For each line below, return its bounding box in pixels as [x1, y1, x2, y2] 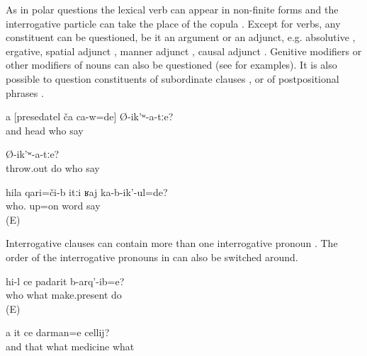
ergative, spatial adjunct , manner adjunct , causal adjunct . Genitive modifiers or [6, 43, 362, 58]
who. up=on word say [6, 198, 101, 213]
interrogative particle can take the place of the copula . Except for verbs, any [6, 16, 341, 30]
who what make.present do [6, 287, 122, 302]
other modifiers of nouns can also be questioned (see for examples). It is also [6, 57, 337, 72]
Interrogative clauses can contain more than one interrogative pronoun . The [6, 236, 338, 251]
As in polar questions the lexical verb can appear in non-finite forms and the [6, 2, 339, 16]
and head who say [6, 122, 84, 137]
